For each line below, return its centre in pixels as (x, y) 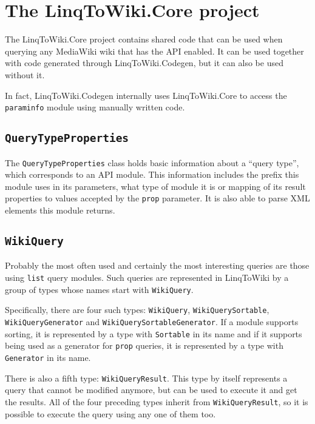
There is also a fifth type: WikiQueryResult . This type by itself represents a (146, 378)
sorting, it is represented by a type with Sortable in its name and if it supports (154, 333)
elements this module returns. (60, 210)
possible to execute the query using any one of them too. (110, 413)
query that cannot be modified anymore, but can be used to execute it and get (151, 390)
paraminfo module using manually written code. (95, 107)
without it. (25, 74)
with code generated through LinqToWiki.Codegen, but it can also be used (144, 63)
